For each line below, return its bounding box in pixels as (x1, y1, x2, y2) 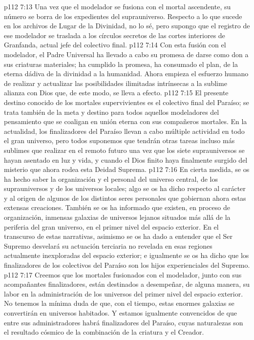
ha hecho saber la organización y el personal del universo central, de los (4, 173, 218, 184)
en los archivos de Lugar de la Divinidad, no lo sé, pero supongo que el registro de (4, 21, 250, 31)
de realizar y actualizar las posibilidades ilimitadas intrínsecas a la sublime (4, 78, 227, 88)
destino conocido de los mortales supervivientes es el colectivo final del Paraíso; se (4, 97, 249, 107)
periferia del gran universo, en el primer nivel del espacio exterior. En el (4, 221, 219, 232)
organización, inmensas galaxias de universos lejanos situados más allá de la (4, 212, 231, 222)
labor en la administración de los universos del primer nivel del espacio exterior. (4, 288, 243, 298)
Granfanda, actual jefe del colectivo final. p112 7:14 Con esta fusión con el (4, 40, 226, 50)
